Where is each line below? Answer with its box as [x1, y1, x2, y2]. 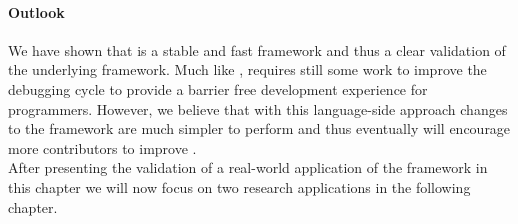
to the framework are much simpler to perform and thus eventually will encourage [8, 118, 511, 139]
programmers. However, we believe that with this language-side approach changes [8, 98, 508, 119]
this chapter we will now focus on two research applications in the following [8, 176, 471, 197]
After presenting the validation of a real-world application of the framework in [8, 157, 488, 178]
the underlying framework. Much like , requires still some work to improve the [8, 59, 487, 80]
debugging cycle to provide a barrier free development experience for [8, 78, 428, 99]
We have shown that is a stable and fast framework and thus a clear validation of [8, 39, 506, 60]
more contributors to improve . [8, 137, 197, 158]
